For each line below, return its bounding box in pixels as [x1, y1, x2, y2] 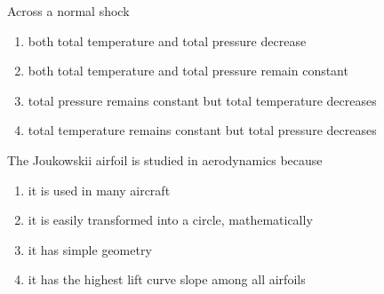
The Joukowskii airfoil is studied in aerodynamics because [7, 150, 323, 169]
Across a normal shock [7, 2, 130, 20]
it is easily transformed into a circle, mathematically [28, 211, 313, 229]
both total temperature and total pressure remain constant [28, 61, 348, 80]
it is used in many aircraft [28, 180, 171, 199]
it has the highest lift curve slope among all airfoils [28, 270, 306, 289]
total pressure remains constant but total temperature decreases [28, 91, 377, 109]
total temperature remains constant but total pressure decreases [28, 121, 377, 139]
